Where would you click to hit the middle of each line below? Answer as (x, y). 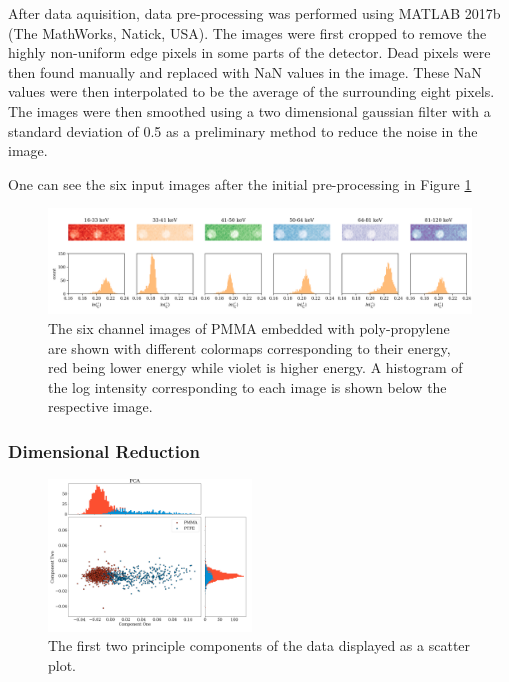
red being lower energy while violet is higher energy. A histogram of (255, 367)
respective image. (100, 406)
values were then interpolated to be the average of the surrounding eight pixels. (251, 91)
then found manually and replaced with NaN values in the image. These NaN (245, 71)
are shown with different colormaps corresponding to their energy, (249, 347)
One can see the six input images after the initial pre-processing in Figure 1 (240, 183)
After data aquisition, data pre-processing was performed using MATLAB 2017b (254, 13)
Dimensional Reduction (104, 450)
